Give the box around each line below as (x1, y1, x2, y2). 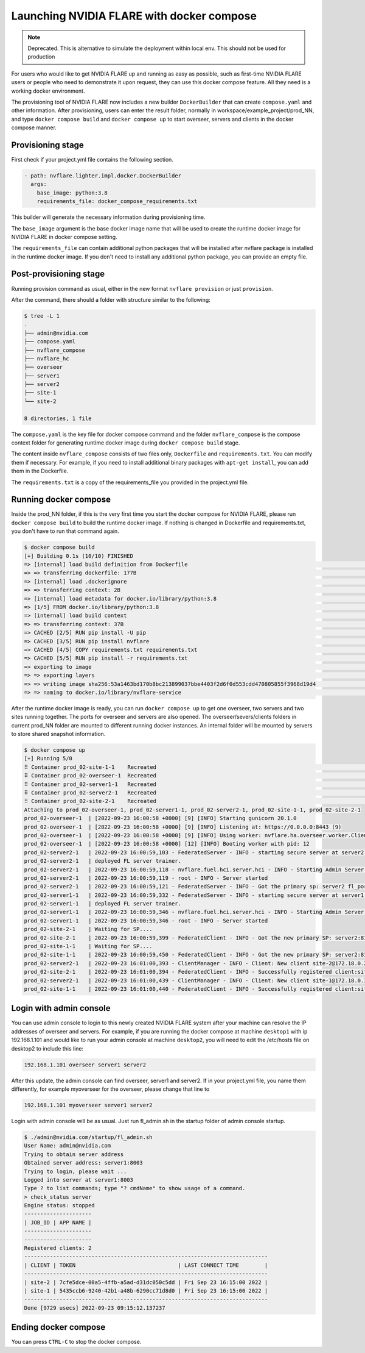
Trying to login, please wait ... (24, 1168, 127, 1175)
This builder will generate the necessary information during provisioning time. (11, 213, 206, 221)
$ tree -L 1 (24, 312, 60, 320)
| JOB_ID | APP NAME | (24, 1219, 92, 1226)
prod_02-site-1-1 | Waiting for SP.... (24, 943, 153, 950)
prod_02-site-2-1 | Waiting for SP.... (24, 926, 153, 933)
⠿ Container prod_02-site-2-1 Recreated (24, 798, 156, 805)
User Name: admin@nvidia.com (24, 1142, 111, 1149)
